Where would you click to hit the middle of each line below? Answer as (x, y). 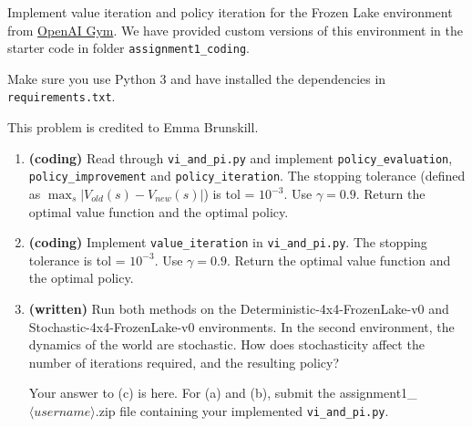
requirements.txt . (62, 96)
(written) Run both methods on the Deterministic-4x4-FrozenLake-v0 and (239, 309)
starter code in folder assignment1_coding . (128, 48)
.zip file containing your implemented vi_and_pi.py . (242, 411)
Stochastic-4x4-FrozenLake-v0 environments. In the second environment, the (241, 326)
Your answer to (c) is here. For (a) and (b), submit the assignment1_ (223, 393)
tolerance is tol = (77, 260)
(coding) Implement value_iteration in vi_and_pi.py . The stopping (228, 242)
